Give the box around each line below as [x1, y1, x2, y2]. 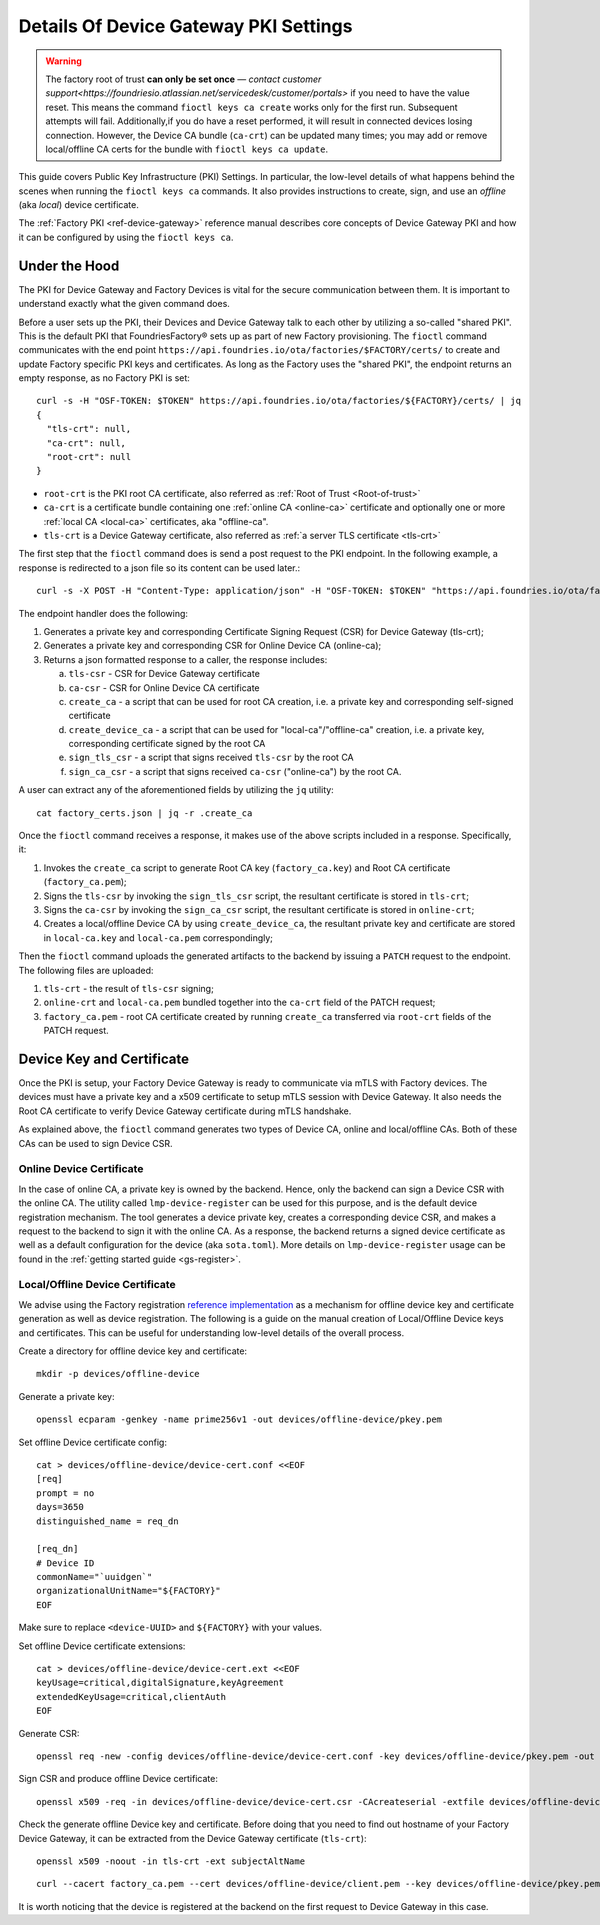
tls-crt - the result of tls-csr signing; [43, 982, 214, 994]
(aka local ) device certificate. [18, 199, 139, 211]
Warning [45, 55, 82, 67]
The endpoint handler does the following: [18, 607, 189, 619]
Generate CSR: [18, 1727, 80, 1739]
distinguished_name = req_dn [36, 1515, 179, 1527]
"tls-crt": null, [46, 423, 132, 435]
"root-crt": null [46, 451, 132, 463]
